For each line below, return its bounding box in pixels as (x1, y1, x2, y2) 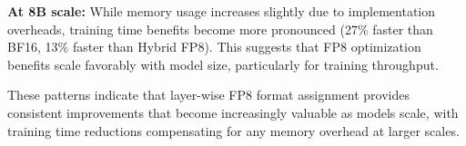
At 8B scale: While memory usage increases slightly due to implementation (7, 2, 436, 20)
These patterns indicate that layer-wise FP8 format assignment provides (7, 85, 410, 104)
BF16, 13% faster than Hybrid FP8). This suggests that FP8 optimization (7, 37, 421, 56)
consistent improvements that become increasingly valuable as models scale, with (7, 102, 459, 122)
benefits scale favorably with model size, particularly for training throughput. (7, 54, 439, 73)
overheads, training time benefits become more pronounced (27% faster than (7, 19, 433, 38)
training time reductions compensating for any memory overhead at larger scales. (7, 121, 460, 140)
